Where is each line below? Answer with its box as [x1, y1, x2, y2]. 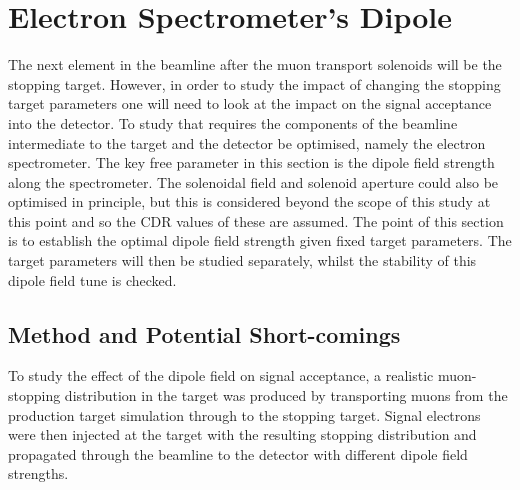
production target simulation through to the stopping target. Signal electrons [8, 404, 481, 425]
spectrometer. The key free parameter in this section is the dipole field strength [8, 152, 495, 173]
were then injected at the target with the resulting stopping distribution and [8, 424, 477, 445]
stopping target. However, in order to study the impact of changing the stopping [8, 73, 501, 94]
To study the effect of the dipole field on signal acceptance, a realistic [8, 365, 434, 386]
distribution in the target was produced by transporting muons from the [64, 385, 508, 406]
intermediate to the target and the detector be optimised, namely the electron [8, 132, 486, 153]
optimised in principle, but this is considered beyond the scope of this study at [8, 191, 491, 212]
